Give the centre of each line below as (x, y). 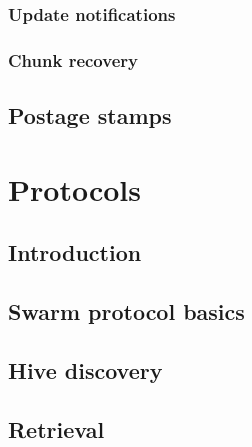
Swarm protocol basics (126, 311)
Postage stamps (90, 115)
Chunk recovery (73, 59)
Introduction (75, 252)
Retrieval (56, 428)
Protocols (74, 188)
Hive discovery (85, 369)
